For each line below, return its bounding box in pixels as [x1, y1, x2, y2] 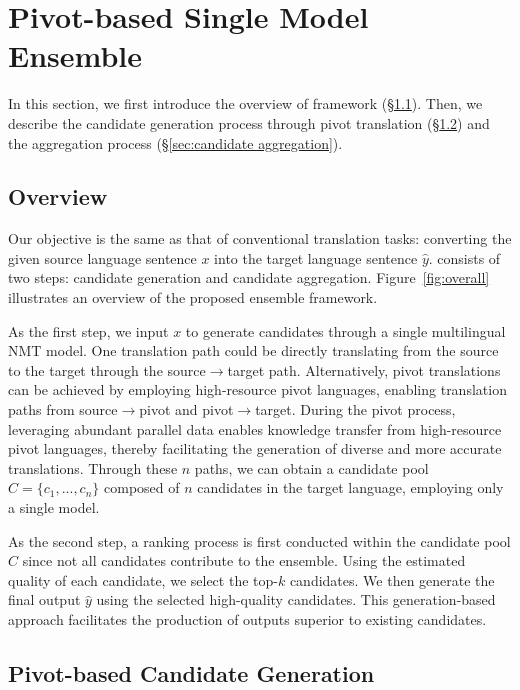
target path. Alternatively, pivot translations [227, 359, 501, 380]
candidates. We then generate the [289, 569, 495, 590]
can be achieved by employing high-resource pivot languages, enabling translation [8, 379, 507, 400]
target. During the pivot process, [255, 399, 456, 420]
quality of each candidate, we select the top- [8, 569, 278, 590]
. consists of [428, 247, 501, 268]
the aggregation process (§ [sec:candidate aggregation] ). [8, 132, 343, 153]
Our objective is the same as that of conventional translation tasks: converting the [8, 228, 512, 249]
